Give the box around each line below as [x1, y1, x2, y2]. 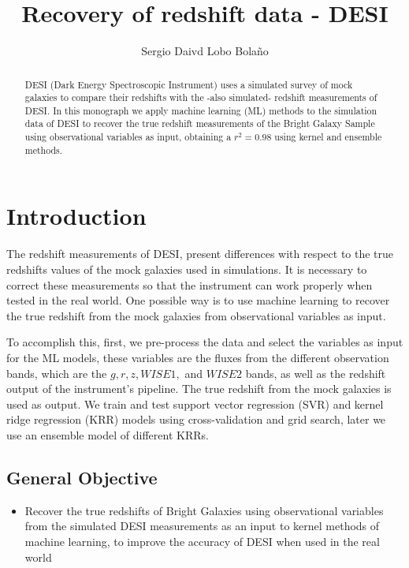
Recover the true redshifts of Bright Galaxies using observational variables [24, 502, 384, 518]
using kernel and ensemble [274, 130, 382, 144]
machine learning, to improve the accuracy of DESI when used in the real [24, 532, 380, 549]
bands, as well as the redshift [245, 364, 386, 381]
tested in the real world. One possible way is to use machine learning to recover [6, 292, 390, 308]
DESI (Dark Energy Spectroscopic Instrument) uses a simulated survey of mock [24, 77, 353, 91]
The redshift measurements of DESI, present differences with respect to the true [6, 245, 394, 262]
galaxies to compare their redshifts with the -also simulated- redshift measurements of [24, 91, 377, 104]
